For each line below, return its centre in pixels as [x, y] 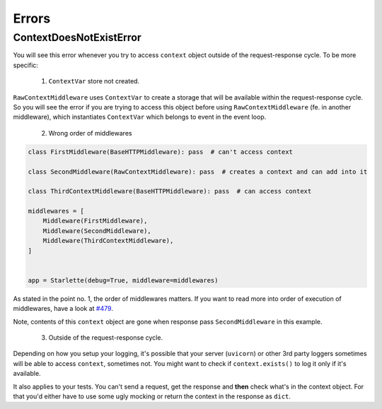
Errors [32, 18]
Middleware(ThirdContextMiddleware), [108, 241]
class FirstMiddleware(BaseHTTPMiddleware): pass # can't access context [161, 152]
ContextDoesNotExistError [77, 37]
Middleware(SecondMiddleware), [97, 231]
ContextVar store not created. [94, 81]
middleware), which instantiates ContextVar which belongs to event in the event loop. [140, 117]
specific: [26, 65]
